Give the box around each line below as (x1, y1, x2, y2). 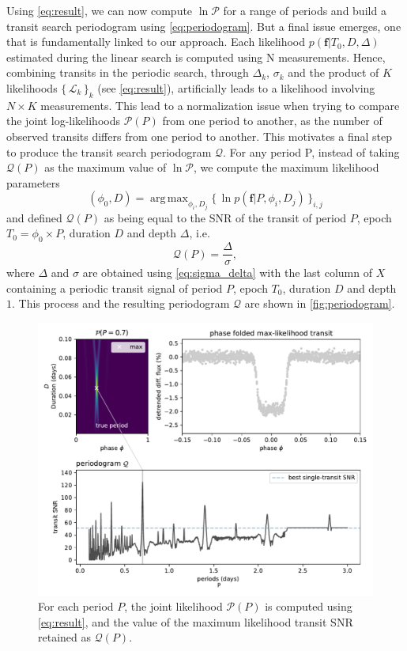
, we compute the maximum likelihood (194, 159, 379, 176)
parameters (6, 174, 60, 191)
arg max (150, 193, 188, 205)
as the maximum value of (44, 159, 167, 176)
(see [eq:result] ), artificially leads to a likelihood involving (97, 79, 375, 96)
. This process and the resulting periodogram (12, 295, 230, 312)
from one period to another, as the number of (162, 112, 383, 129)
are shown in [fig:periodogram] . (244, 295, 395, 312)
